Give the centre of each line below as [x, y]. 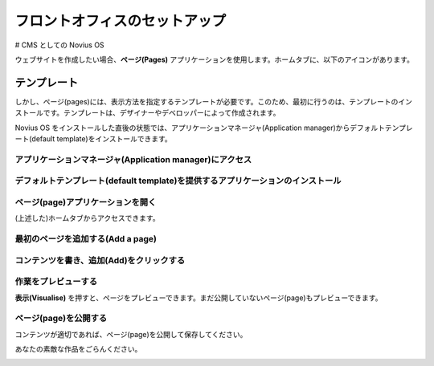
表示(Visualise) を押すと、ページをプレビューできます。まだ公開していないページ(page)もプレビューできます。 [199, 298]
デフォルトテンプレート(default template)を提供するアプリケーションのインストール [178, 181]
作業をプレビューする [56, 282]
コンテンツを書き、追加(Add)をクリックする [100, 260]
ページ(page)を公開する [61, 319]
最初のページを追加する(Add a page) [86, 239]
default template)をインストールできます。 [102, 139]
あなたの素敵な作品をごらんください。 [78, 349]
